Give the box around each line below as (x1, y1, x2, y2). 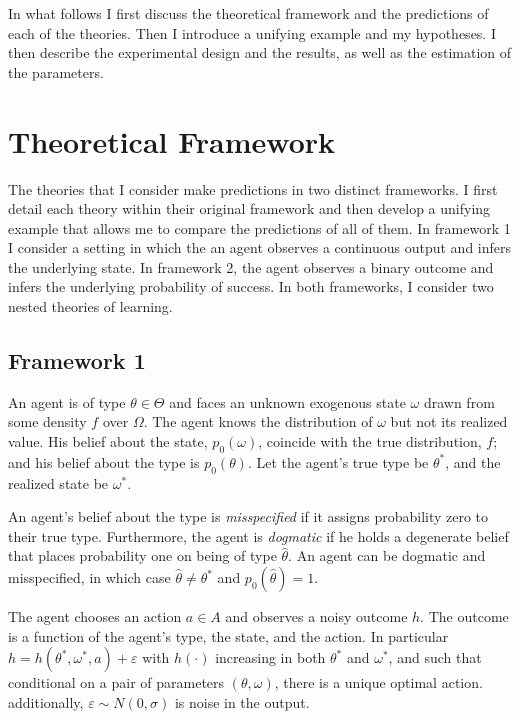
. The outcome (420, 606, 509, 627)
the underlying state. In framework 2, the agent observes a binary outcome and (8, 256, 494, 277)
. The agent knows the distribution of (143, 411, 373, 432)
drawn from (423, 391, 495, 412)
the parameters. (8, 61, 104, 82)
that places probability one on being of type (8, 545, 277, 566)
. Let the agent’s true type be (247, 451, 429, 472)
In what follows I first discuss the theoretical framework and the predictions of (8, 3, 489, 23)
